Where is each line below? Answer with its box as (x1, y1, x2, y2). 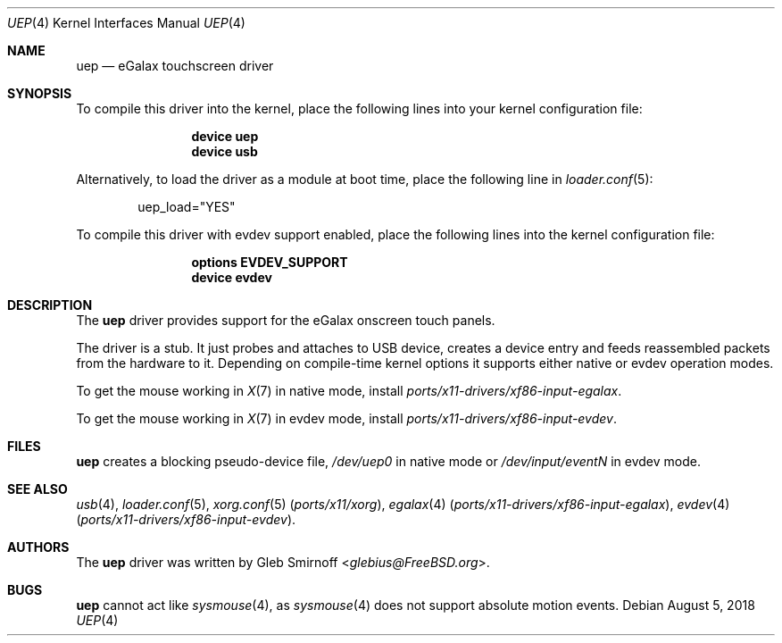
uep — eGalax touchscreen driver (76, 58, 274, 73)
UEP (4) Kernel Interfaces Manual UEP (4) (7, 15, 245, 30)
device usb (191, 144, 258, 159)
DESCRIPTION (7, 297, 93, 313)
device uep (191, 129, 259, 144)
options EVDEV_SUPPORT (191, 255, 348, 270)
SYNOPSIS (7, 86, 72, 101)
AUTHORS (7, 539, 70, 555)
